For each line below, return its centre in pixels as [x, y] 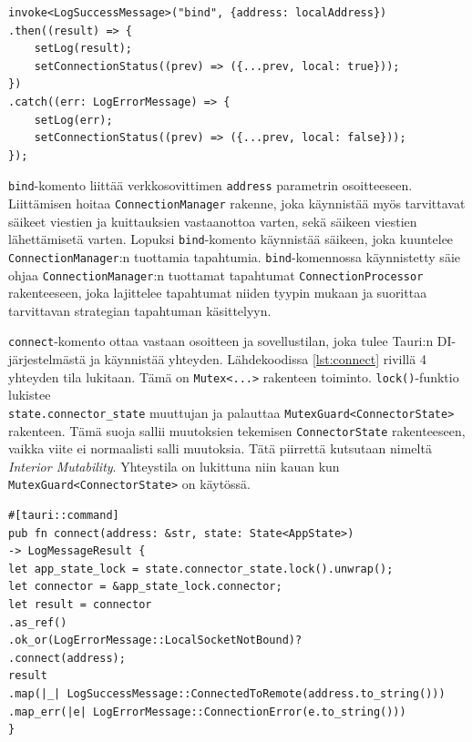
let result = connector [80, 605]
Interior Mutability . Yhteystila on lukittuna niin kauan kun [174, 466]
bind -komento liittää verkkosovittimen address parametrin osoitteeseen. [210, 185]
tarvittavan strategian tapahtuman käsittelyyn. [140, 310]
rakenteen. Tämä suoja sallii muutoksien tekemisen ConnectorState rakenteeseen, [237, 430]
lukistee [30, 395]
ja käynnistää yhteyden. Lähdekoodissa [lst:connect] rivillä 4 [258, 359]
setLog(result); [83, 49]
